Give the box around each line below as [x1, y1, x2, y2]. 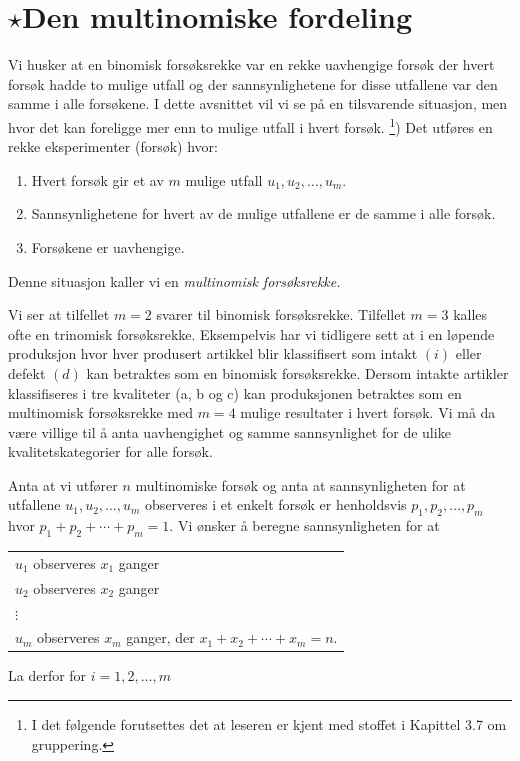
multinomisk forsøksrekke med [8, 402, 194, 423]
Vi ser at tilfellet [8, 304, 110, 325]
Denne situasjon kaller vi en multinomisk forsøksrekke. [8, 270, 341, 291]
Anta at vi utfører [8, 474, 118, 495]
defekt [8, 362, 46, 383]
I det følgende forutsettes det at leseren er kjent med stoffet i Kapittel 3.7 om [31, 714, 507, 735]
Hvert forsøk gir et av [31, 169, 164, 190]
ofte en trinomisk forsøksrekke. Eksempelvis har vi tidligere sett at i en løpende [8, 323, 495, 344]
